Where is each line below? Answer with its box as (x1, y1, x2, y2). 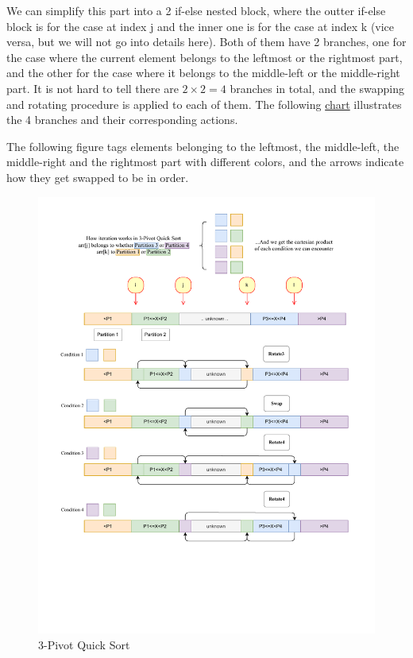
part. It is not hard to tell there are (6, 79, 179, 96)
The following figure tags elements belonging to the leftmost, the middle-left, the (6, 137, 399, 154)
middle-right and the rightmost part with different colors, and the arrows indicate (6, 153, 404, 170)
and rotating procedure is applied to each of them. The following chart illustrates (6, 95, 402, 112)
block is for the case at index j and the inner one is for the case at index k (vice (6, 17, 395, 34)
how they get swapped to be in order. (6, 168, 189, 185)
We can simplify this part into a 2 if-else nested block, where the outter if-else (6, 2, 386, 18)
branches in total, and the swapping (230, 79, 404, 96)
